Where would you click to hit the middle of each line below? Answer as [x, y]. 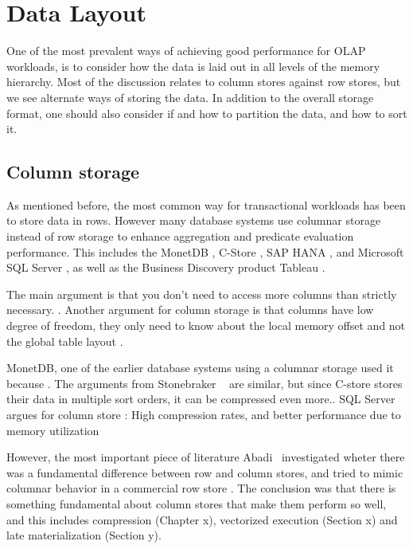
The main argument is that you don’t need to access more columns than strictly [202, 294]
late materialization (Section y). [84, 535]
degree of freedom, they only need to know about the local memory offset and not [206, 325]
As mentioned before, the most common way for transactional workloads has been [206, 204]
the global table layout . [65, 341]
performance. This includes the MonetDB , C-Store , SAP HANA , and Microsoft [205, 251]
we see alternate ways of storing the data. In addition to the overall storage [190, 97]
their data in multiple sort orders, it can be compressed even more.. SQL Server [201, 399]
